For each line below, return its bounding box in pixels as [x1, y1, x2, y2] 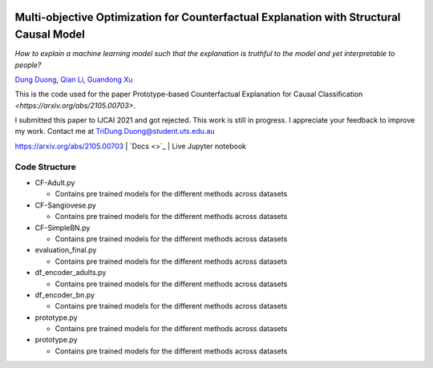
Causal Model [14, 28, 86, 42]
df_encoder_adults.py [34, 268, 107, 277]
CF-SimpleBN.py [34, 223, 91, 233]
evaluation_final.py [34, 245, 97, 255]
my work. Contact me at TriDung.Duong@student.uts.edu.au [14, 127, 215, 136]
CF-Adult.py [34, 177, 75, 188]
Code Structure [14, 161, 76, 172]
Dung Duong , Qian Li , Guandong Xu [14, 75, 133, 84]
